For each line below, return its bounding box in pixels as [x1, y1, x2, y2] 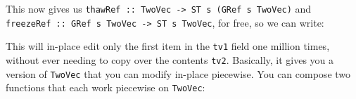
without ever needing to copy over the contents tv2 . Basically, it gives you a [6, 52, 334, 67]
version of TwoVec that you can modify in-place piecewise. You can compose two [6, 66, 351, 81]
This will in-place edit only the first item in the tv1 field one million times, [6, 39, 330, 53]
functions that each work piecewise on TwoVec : [6, 80, 205, 95]
